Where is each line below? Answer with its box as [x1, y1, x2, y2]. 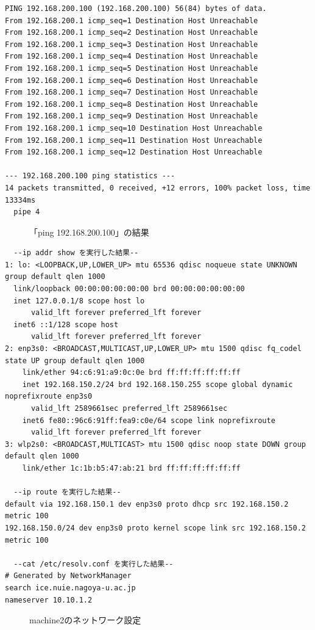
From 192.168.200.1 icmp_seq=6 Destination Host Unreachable [5, 76, 258, 85]
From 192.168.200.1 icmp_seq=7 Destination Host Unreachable [5, 88, 258, 97]
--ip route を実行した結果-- [13, 488, 121, 497]
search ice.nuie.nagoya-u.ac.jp [5, 583, 136, 592]
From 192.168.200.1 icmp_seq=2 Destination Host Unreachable [5, 28, 258, 37]
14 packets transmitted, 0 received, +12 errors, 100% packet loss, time [5, 183, 311, 192]
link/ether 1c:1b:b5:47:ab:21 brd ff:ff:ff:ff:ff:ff [22, 463, 241, 472]
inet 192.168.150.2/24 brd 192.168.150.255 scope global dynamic [22, 380, 293, 389]
